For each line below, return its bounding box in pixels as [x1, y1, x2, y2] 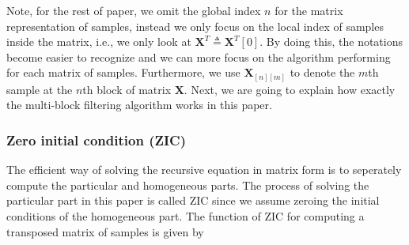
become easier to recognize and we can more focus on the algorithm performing [6, 48, 391, 65]
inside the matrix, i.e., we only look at [6, 33, 191, 50]
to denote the [290, 64, 355, 81]
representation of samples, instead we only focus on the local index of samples [6, 17, 384, 34]
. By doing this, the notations [259, 33, 403, 50]
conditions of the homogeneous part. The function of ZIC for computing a [6, 208, 365, 224]
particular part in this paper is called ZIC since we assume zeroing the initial [6, 192, 380, 209]
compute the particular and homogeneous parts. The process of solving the [6, 176, 369, 193]
